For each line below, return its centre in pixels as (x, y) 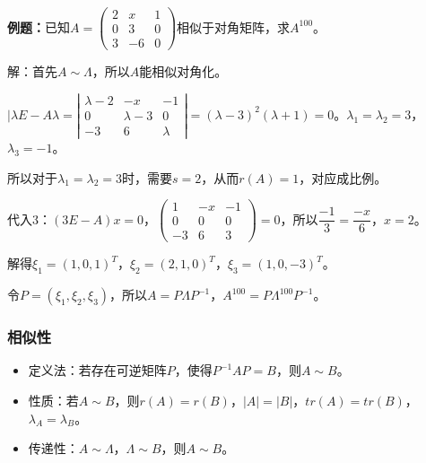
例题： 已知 (39, 26)
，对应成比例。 (343, 177)
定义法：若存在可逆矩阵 (97, 370)
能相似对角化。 (183, 71)
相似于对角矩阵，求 (234, 26)
